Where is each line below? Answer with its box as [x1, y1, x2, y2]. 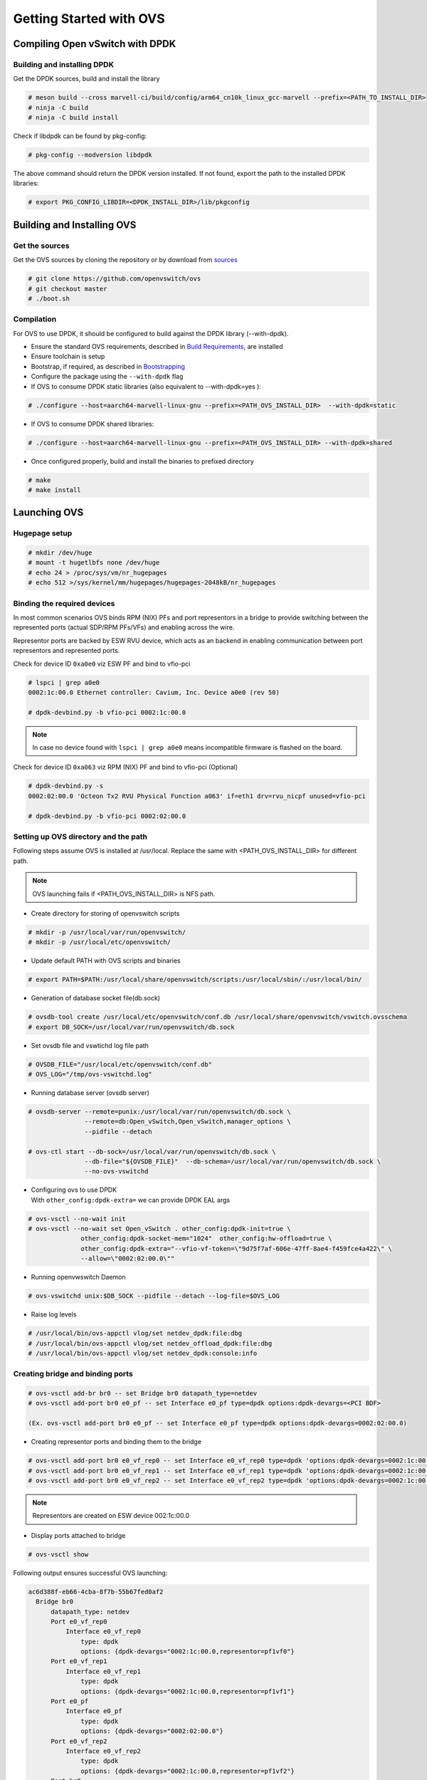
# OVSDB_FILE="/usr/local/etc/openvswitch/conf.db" [28, 1060, 213, 1068]
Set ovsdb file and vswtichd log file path [31, 1041, 149, 1049]
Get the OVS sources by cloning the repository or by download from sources [13, 256, 238, 264]
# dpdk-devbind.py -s [28, 782, 104, 790]
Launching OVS [13, 506, 84, 519]
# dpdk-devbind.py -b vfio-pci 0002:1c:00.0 [28, 708, 186, 716]
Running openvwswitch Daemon [31, 1273, 126, 1282]
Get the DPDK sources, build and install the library [13, 75, 160, 83]
